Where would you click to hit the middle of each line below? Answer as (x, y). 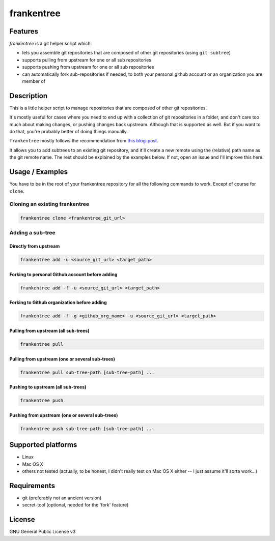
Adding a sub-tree (32, 233)
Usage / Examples (39, 172)
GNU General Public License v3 (43, 532)
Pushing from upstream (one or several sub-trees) (64, 415)
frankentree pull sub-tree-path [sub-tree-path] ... (87, 372)
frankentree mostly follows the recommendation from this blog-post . (84, 141)
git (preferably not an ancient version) (62, 498)
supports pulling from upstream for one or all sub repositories (87, 60)
